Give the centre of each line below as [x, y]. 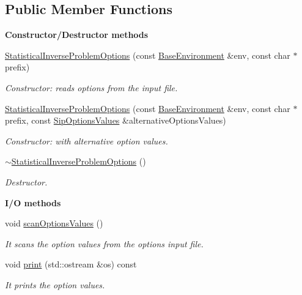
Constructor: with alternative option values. [87, 140]
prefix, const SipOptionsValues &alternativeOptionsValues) [116, 120]
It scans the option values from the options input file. [104, 243]
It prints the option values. [55, 284]
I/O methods [33, 202]
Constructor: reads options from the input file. [91, 87]
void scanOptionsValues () [54, 223]
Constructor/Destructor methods [77, 35]
